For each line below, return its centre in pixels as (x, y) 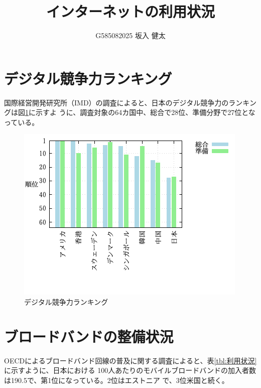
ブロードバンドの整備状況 (89, 336)
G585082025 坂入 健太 (130, 35)
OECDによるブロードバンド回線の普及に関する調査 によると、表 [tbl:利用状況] (130, 360)
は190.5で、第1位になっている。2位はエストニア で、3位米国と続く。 (116, 380)
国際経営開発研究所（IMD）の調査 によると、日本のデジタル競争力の (116, 102)
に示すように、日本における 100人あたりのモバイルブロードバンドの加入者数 (130, 370)
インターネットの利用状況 (130, 11)
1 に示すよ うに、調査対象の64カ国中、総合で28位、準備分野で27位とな (140, 112)
